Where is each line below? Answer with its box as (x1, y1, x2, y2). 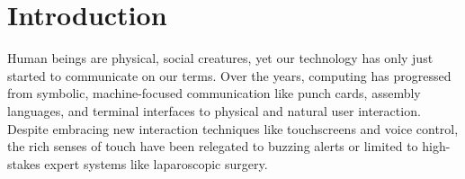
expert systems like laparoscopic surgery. (44, 154, 268, 173)
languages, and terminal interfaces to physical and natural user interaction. (7, 101, 421, 120)
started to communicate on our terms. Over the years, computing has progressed (7, 66, 452, 85)
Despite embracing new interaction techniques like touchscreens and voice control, (7, 119, 459, 138)
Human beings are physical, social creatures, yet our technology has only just (7, 49, 434, 67)
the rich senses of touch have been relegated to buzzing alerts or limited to (7, 137, 418, 156)
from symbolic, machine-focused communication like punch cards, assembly (7, 84, 421, 103)
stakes (7, 154, 40, 173)
